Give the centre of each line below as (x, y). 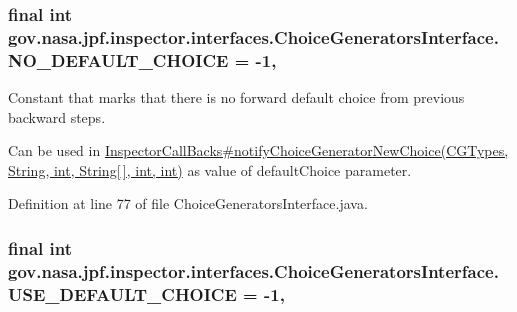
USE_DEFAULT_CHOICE (122, 293)
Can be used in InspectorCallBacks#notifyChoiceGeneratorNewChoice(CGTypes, (258, 150)
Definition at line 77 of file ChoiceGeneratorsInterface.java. (188, 203)
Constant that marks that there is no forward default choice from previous (236, 97)
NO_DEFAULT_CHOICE (118, 59)
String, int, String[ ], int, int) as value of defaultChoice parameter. (210, 169)
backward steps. (57, 116)
